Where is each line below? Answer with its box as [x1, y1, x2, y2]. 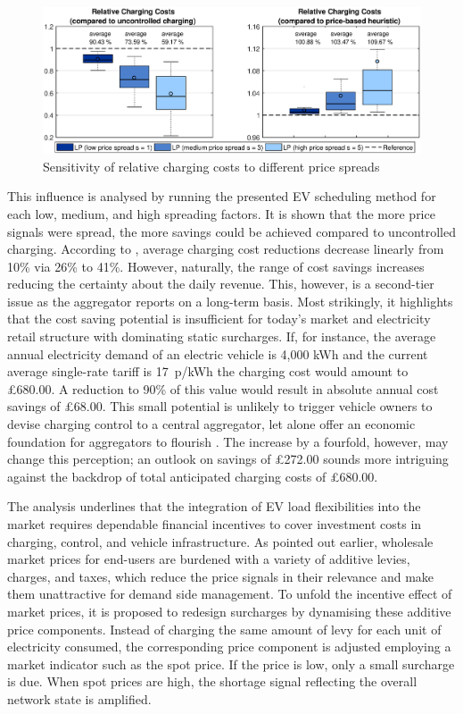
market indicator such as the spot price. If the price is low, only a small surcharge [7, 654, 455, 673]
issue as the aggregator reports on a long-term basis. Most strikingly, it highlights [7, 291, 453, 310]
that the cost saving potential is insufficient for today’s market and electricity [7, 309, 431, 328]
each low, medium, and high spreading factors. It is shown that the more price [7, 204, 435, 223]
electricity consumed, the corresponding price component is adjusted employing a [7, 637, 451, 656]
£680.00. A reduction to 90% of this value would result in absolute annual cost [7, 379, 439, 398]
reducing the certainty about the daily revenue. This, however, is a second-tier [7, 274, 434, 293]
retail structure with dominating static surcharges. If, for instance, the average [7, 327, 436, 346]
